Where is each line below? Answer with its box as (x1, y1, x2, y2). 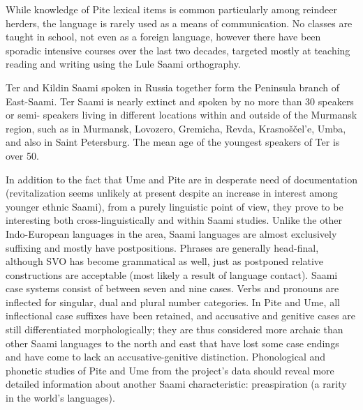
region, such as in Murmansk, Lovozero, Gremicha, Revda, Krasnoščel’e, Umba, (6, 121, 346, 135)
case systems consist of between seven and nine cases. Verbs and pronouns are (6, 281, 339, 296)
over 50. (6, 148, 39, 162)
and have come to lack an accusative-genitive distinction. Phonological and (6, 349, 326, 364)
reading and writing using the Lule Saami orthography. (6, 56, 241, 71)
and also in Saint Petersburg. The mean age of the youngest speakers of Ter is (6, 135, 340, 149)
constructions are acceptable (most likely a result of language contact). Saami (6, 267, 338, 282)
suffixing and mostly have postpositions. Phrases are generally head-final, (6, 240, 319, 255)
